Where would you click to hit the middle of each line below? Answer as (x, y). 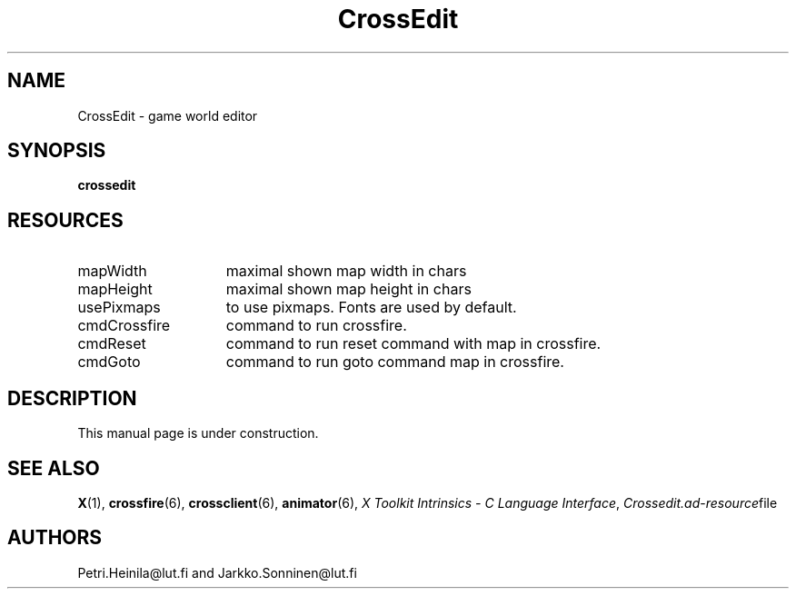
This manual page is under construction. (198, 433)
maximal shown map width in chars (346, 271)
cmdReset (112, 344)
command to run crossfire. (316, 326)
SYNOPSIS (57, 151)
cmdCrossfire (124, 326)
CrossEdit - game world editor (168, 115)
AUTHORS (55, 538)
